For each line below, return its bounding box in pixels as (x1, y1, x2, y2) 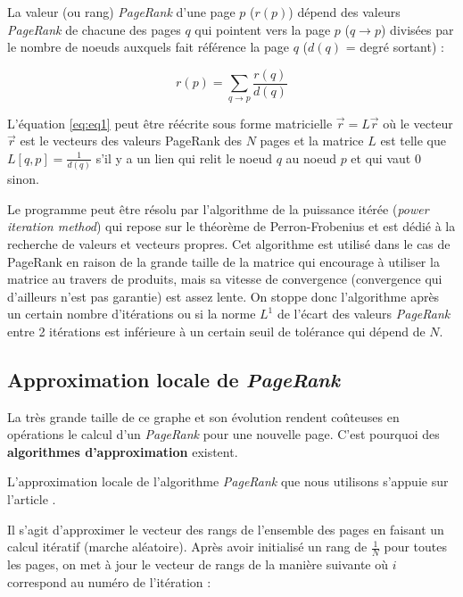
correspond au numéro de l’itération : (7, 572, 211, 591)
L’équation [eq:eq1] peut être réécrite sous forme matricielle (7, 113, 333, 132)
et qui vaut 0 (351, 148, 421, 167)
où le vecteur (383, 113, 453, 132)
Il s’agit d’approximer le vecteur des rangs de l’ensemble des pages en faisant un (7, 519, 444, 538)
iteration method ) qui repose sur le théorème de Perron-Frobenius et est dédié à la (7, 217, 456, 236)
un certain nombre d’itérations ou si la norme (7, 304, 256, 323)
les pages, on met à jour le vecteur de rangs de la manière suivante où (7, 555, 389, 574)
